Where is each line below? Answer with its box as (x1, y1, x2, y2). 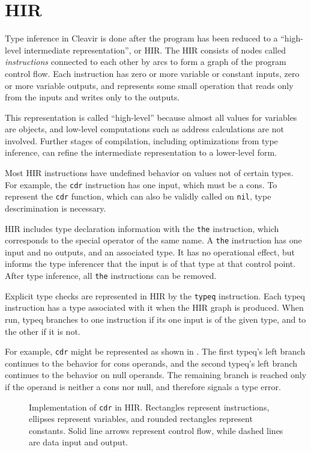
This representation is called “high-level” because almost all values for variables (5, 111, 297, 123)
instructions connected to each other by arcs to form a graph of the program (5, 55, 286, 68)
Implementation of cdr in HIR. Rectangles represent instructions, (29, 400, 270, 413)
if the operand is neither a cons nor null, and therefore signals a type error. (5, 380, 281, 392)
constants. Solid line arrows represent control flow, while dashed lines (29, 424, 283, 436)
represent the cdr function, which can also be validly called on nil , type (5, 190, 271, 203)
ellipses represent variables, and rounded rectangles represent (29, 412, 253, 425)
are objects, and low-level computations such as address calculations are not (5, 123, 284, 135)
